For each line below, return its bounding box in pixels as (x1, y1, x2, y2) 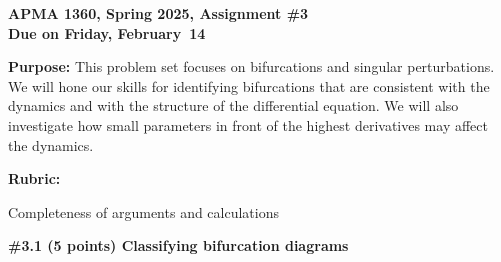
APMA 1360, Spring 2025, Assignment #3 (8, 3, 309, 23)
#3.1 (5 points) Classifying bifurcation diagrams (8, 235, 349, 256)
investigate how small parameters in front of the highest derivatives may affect (8, 114, 488, 135)
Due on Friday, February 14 (8, 22, 206, 43)
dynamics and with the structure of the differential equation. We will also (8, 95, 459, 116)
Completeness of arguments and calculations (8, 201, 279, 222)
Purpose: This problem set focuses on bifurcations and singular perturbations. (8, 56, 495, 77)
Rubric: (8, 168, 61, 189)
